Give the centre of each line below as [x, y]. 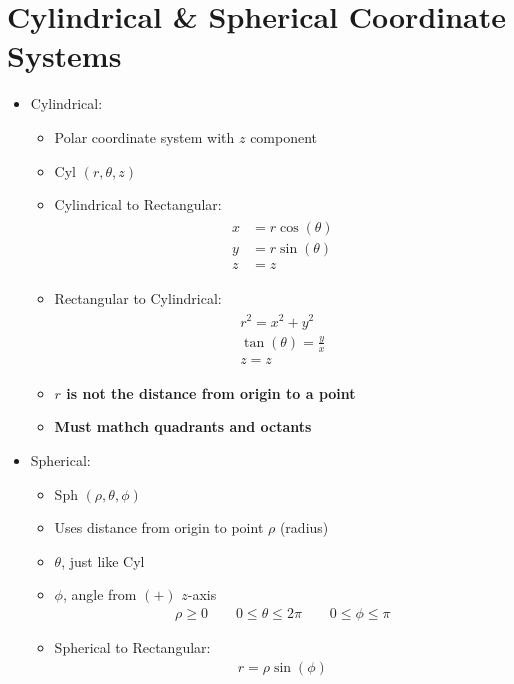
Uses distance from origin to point [159, 527]
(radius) [304, 527]
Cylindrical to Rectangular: [138, 204]
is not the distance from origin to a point [211, 392]
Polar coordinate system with [144, 136]
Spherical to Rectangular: [132, 646]
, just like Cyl [103, 560]
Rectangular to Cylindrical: [138, 297]
